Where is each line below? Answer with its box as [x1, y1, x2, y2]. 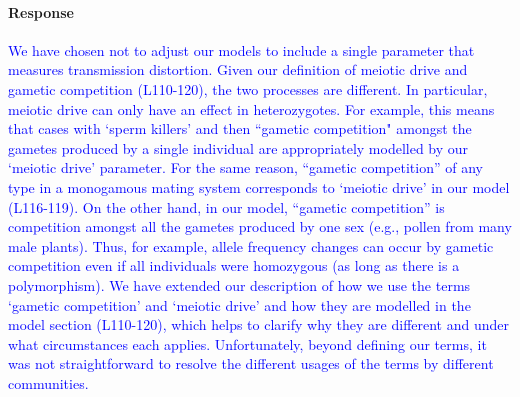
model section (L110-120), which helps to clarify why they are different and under [8, 314, 510, 335]
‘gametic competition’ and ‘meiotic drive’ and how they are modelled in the [8, 294, 471, 315]
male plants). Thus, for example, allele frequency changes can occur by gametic [8, 235, 494, 256]
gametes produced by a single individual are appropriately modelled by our [8, 137, 469, 158]
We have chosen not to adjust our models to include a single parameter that [8, 39, 475, 60]
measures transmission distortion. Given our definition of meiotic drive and [8, 59, 468, 80]
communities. [8, 372, 89, 393]
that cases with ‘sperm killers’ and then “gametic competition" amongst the [8, 118, 472, 139]
